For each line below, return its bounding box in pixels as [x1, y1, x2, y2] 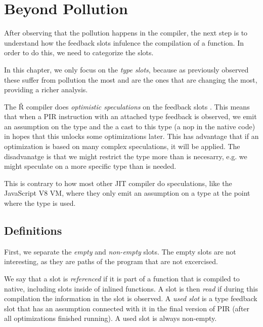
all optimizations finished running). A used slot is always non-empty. [4, 313, 217, 323]
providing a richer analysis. [4, 84, 88, 95]
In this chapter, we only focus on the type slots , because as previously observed [4, 64, 249, 75]
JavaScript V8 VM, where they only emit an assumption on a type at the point [4, 188, 250, 198]
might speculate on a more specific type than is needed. [4, 161, 177, 171]
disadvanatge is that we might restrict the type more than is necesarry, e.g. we [4, 151, 247, 161]
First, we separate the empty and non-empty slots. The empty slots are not [4, 246, 236, 257]
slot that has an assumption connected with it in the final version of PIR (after [4, 303, 250, 313]
